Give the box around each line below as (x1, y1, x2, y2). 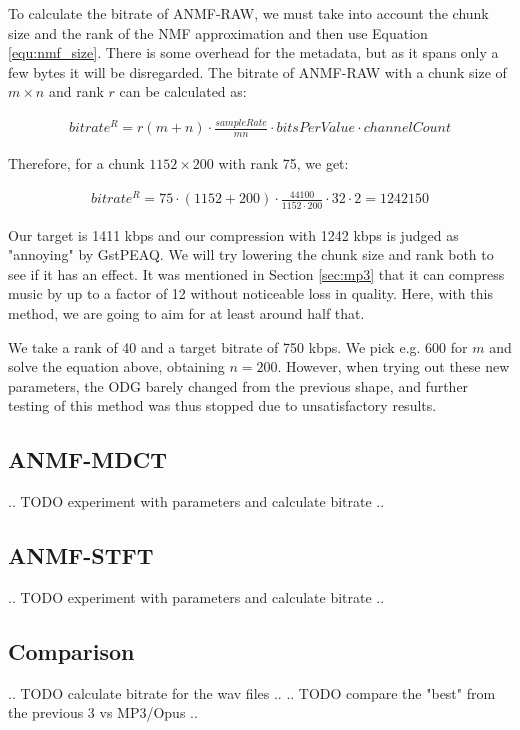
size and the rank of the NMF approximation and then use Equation (8, 22, 428, 43)
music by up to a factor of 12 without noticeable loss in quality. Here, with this (8, 283, 493, 304)
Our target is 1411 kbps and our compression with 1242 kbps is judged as (8, 224, 459, 245)
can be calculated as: (119, 81, 247, 102)
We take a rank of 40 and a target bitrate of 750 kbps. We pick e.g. (8, 336, 421, 357)
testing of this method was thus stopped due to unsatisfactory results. (8, 395, 437, 416)
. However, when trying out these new (277, 356, 510, 377)
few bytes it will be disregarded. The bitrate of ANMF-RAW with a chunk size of (8, 61, 507, 82)
